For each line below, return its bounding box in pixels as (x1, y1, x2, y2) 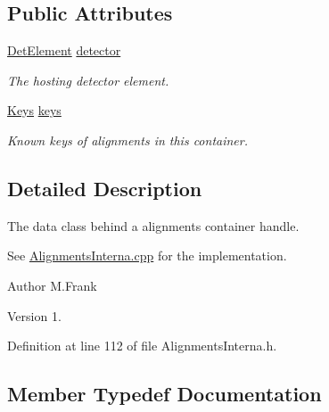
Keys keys (7, 101, 62, 119)
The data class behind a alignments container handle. (7, 216, 300, 235)
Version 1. (7, 306, 62, 325)
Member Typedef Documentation (7, 380, 322, 408)
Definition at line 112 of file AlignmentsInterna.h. (7, 336, 277, 355)
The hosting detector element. (7, 70, 169, 89)
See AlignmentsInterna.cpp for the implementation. (7, 246, 287, 265)
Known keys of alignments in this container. (7, 130, 249, 149)
